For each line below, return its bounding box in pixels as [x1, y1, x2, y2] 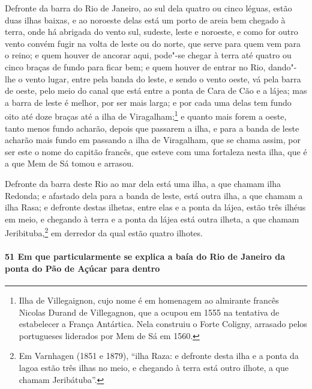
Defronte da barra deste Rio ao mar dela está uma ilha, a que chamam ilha [5, 177, 281, 189]
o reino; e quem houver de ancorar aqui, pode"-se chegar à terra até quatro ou [5, 49, 292, 61]
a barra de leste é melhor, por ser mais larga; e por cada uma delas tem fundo [5, 96, 292, 108]
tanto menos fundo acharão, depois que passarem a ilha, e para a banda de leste [5, 121, 299, 134]
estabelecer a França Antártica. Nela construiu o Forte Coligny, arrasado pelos [19, 317, 307, 330]
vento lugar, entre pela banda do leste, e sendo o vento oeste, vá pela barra [25, 72, 301, 85]
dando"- [268, 60, 297, 73]
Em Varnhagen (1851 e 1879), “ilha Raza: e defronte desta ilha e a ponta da [19, 349, 299, 362]
